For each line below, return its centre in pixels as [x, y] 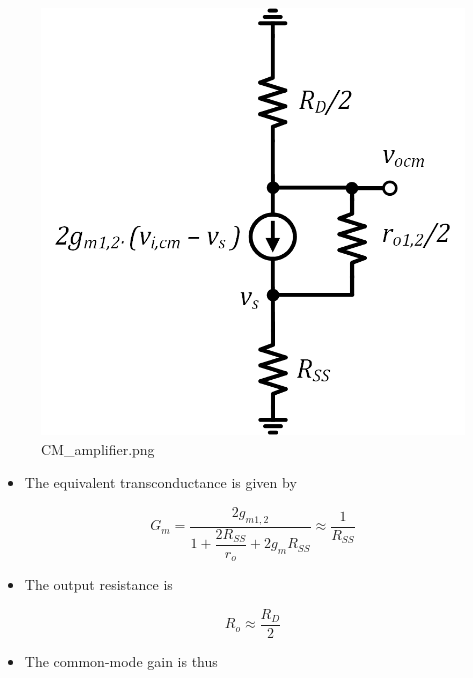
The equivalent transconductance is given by [160, 482]
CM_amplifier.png [98, 448]
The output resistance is [98, 584]
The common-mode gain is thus [121, 660]
